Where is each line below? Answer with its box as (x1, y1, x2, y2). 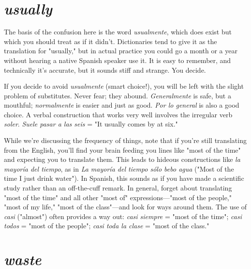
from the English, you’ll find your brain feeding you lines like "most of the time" (4, 144, 241, 155)
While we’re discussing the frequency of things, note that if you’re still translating (4, 135, 247, 145)
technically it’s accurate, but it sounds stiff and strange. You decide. (4, 64, 206, 75)
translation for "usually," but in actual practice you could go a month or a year (4, 46, 237, 56)
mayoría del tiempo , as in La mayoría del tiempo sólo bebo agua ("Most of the (4, 163, 234, 174)
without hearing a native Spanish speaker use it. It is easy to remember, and (4, 55, 231, 65)
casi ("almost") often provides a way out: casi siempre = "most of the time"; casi (4, 211, 242, 221)
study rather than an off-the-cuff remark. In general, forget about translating (4, 183, 232, 193)
